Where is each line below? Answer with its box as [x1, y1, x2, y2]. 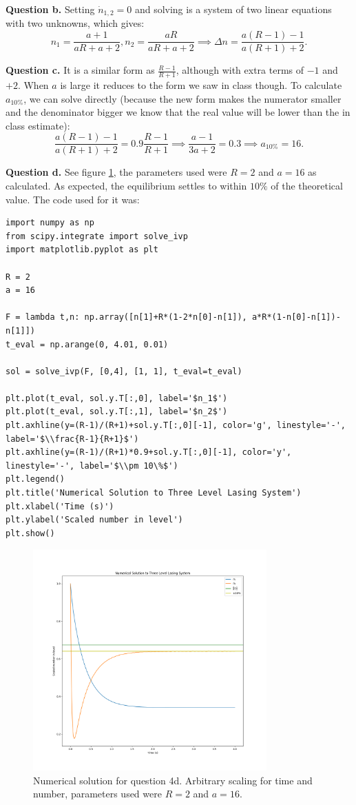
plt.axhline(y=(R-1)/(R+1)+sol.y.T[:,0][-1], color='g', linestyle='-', [6, 420, 346, 431]
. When [17, 77, 49, 92]
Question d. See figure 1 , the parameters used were [6, 165, 227, 179]
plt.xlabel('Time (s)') [6, 501, 114, 511]
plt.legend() [6, 474, 65, 485]
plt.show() [6, 528, 55, 538]
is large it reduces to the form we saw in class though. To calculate [60, 77, 342, 92]
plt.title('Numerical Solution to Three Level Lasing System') [6, 488, 302, 498]
